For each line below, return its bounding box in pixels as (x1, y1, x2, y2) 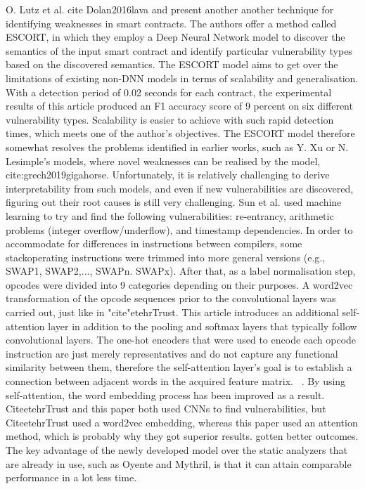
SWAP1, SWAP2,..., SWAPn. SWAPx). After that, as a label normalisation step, (6, 263, 356, 278)
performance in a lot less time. (6, 470, 137, 485)
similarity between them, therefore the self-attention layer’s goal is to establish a (6, 360, 352, 374)
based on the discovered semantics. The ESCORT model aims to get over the (6, 57, 338, 72)
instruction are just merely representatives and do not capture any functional (6, 346, 338, 360)
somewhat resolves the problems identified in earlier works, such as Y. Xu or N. (6, 139, 349, 154)
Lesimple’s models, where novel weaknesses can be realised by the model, (6, 153, 321, 168)
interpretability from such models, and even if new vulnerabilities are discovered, (6, 181, 354, 195)
